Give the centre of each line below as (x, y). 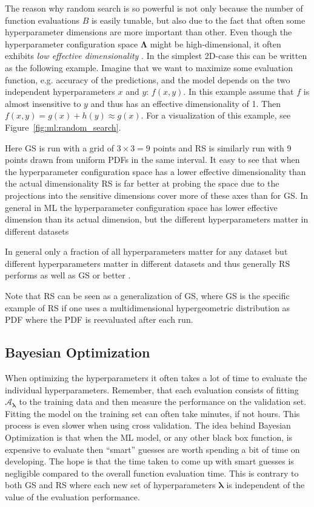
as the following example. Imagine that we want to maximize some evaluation (149, 67)
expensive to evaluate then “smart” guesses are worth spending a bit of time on (152, 449)
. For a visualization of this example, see (216, 115)
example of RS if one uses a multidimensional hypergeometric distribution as (148, 307)
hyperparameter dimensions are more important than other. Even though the (149, 32)
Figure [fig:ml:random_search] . (63, 127)
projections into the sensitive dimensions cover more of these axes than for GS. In (157, 195)
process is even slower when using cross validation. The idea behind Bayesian (148, 425)
